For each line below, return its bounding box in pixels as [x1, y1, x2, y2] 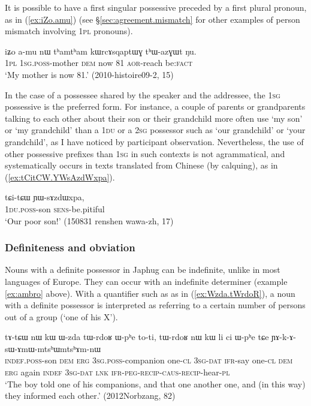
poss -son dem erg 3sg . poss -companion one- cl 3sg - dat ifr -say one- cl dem [26, 354, 293, 366]
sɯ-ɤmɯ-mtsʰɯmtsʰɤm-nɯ [5, 342, 101, 354]
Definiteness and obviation [5, 240, 135, 255]
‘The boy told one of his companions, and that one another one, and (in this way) [5, 377, 306, 390]
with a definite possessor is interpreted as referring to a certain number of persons [5, 299, 306, 311]
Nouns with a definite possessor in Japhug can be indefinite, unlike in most [5, 263, 280, 276]
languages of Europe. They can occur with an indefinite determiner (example [5, 275, 288, 287]
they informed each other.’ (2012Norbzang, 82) [5, 389, 176, 402]
